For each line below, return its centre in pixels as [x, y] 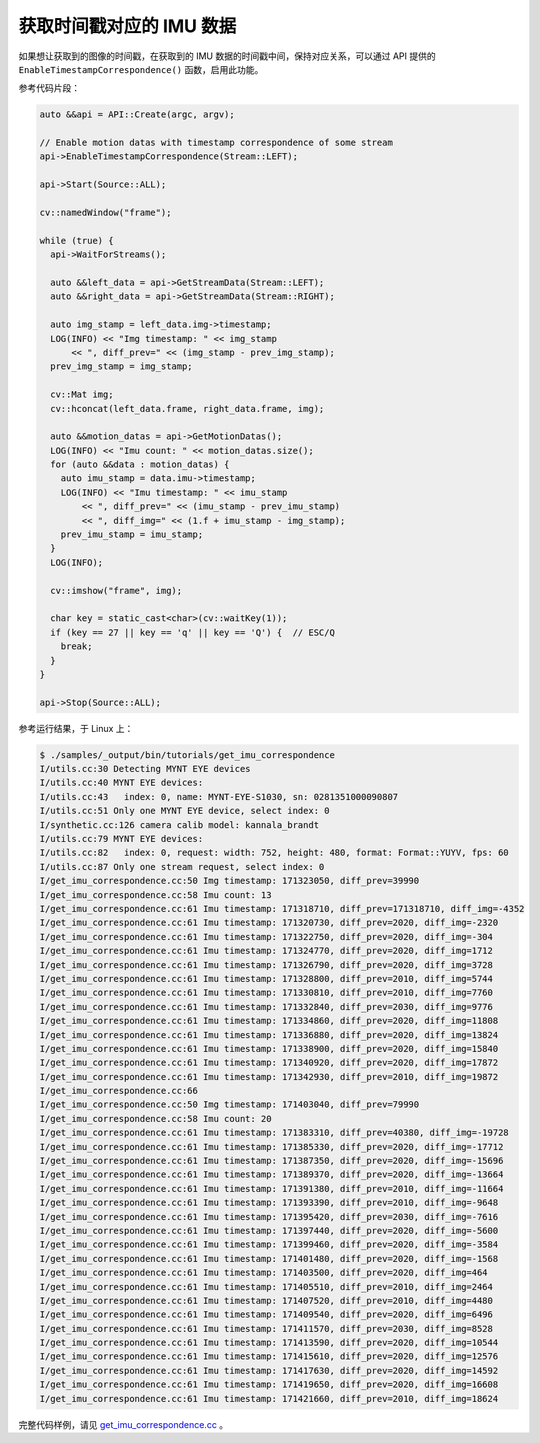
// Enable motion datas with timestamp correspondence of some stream [216, 143]
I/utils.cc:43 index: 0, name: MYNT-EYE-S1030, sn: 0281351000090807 [219, 796]
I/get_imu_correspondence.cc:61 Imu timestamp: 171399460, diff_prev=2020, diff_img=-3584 [269, 1244]
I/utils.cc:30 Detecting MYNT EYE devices [145, 769]
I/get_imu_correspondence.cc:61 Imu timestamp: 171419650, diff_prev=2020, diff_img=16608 [269, 1384]
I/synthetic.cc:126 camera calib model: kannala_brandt [179, 824]
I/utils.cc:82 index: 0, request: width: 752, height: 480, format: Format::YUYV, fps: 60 [274, 853]
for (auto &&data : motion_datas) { [140, 464]
